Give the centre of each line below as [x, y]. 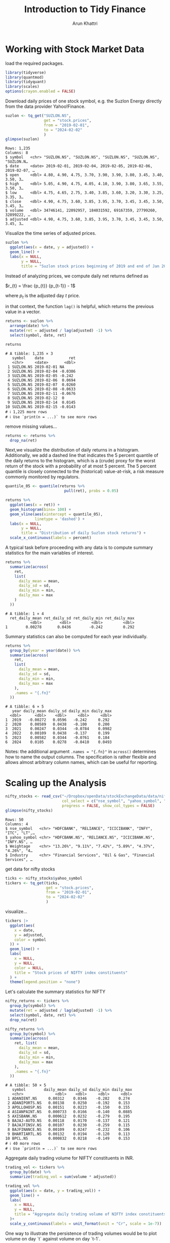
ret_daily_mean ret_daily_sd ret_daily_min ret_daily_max [72, 618]
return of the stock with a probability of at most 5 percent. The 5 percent [81, 466]
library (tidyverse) [26, 72]
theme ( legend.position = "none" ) [45, 982]
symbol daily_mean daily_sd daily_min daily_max [72, 1090]
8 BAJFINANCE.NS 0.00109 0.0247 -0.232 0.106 [69, 1130]
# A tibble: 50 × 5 [26, 1085]
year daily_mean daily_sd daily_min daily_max [62, 711]
